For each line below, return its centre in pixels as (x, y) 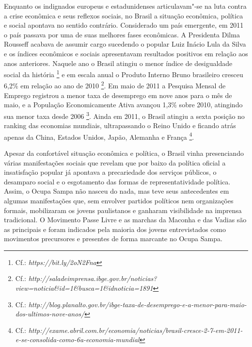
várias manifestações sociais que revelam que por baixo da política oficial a (115, 162)
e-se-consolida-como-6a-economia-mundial (77, 339)
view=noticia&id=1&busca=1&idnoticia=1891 (84, 288)
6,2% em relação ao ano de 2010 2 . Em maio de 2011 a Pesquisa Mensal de (115, 85)
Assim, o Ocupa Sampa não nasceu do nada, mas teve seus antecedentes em (117, 191)
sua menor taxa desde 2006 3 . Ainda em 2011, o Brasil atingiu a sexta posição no (124, 115)
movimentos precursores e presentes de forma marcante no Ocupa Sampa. (113, 239)
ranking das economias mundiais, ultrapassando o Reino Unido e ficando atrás (120, 125)
